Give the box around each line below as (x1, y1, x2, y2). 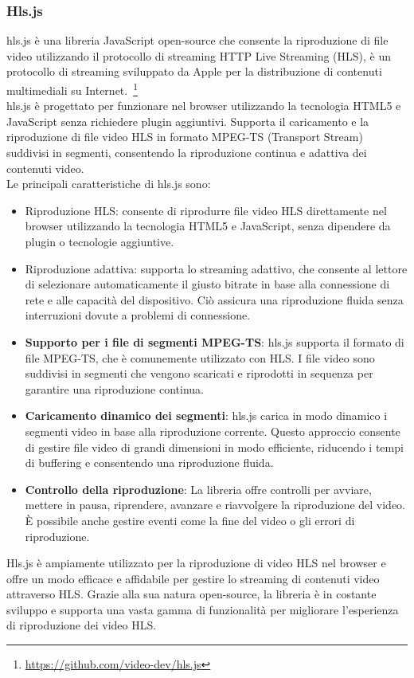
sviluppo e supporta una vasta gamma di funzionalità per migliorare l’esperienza (6, 601, 399, 617)
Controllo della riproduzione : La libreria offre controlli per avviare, (25, 480, 372, 497)
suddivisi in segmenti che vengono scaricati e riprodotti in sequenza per (25, 365, 373, 382)
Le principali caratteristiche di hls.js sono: (6, 175, 211, 192)
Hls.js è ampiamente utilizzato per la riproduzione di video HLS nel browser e (6, 555, 386, 571)
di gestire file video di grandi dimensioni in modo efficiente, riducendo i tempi (25, 438, 404, 455)
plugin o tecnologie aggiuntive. (25, 233, 174, 249)
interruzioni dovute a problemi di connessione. (25, 307, 251, 323)
